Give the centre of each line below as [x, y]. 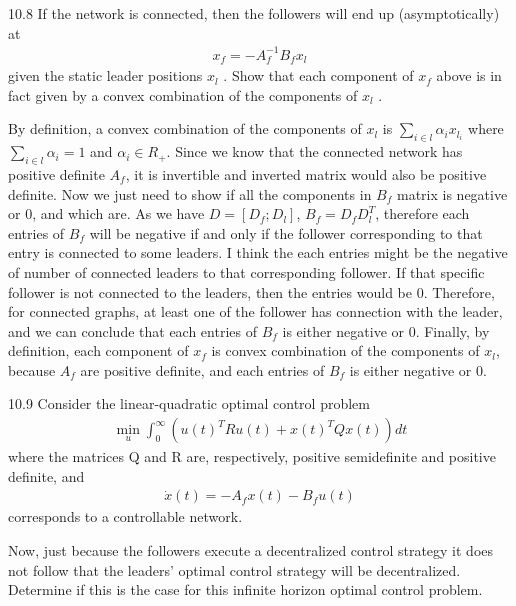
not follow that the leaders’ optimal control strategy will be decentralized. [234, 569]
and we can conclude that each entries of [132, 330]
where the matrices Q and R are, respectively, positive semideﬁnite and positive [252, 456]
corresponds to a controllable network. [125, 516]
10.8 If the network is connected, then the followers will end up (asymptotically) [254, 13]
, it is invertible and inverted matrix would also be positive [306, 173]
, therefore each [422, 213]
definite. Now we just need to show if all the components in [190, 193]
